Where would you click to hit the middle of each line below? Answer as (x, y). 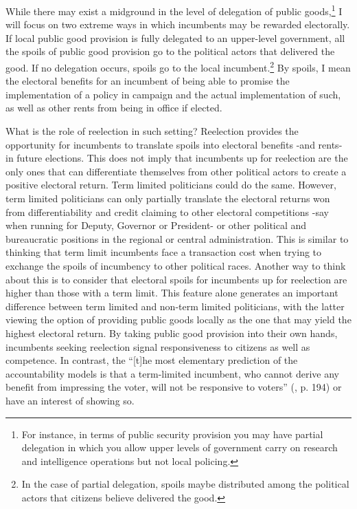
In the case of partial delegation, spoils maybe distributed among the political (185, 484)
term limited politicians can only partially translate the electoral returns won (168, 198)
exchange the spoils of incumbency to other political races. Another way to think (176, 266)
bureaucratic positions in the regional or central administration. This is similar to (177, 238)
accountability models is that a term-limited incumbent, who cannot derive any (172, 373)
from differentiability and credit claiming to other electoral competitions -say (167, 212)
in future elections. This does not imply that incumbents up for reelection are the (177, 158)
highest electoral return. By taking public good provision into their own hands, (172, 333)
